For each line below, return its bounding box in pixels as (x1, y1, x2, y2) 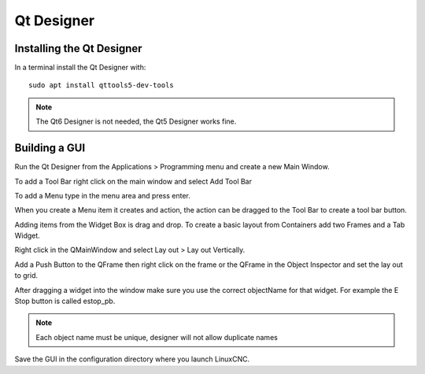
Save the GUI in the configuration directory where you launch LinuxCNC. (14, 354, 250, 364)
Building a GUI (14, 142, 86, 155)
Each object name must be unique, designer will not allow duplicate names (35, 332, 279, 342)
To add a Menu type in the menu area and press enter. (14, 191, 190, 200)
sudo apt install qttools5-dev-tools (28, 81, 175, 90)
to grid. (14, 271, 39, 280)
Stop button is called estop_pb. (14, 296, 116, 306)
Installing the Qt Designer (14, 42, 142, 55)
